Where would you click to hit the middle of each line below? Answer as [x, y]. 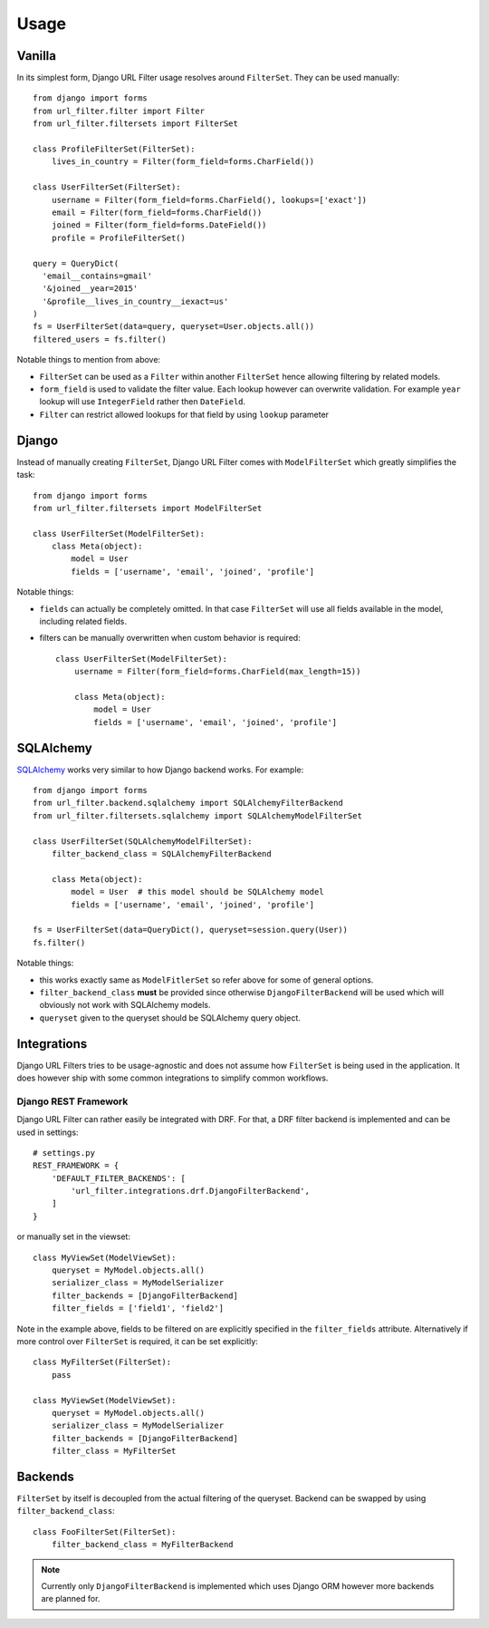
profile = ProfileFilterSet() [118, 237]
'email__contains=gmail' [97, 276]
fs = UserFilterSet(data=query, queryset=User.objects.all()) [174, 327]
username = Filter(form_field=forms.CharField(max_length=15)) [217, 672]
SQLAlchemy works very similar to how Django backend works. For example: [160, 770]
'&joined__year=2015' [90, 289]
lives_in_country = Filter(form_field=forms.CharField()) [183, 162]
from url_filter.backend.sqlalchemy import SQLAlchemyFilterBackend [188, 803]
